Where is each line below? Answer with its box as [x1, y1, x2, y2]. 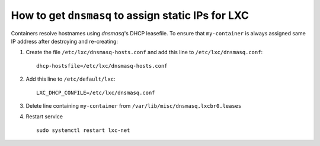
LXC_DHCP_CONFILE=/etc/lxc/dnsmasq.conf [36, 89, 155, 96]
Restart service [25, 113, 63, 120]
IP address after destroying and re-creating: [11, 38, 119, 45]
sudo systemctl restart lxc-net [36, 127, 130, 134]
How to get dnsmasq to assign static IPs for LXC [11, 9, 249, 22]
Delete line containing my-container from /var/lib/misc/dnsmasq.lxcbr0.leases [25, 102, 242, 109]
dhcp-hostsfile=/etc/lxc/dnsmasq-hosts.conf [36, 62, 168, 69]
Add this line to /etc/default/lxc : [25, 75, 116, 82]
